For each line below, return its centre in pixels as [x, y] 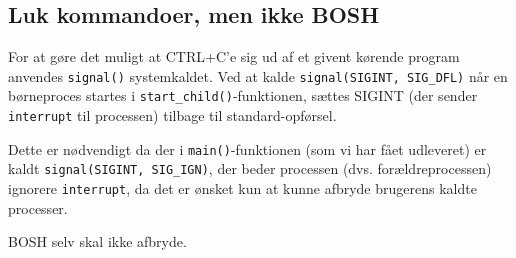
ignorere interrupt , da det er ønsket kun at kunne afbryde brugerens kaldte [242, 188]
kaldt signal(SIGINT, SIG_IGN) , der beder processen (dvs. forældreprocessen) [250, 168]
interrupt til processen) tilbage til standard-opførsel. [172, 115]
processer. [38, 207]
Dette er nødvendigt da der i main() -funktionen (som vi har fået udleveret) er [247, 148]
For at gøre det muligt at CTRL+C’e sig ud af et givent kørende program [234, 56]
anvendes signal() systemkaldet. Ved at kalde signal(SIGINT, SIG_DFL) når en [258, 75]
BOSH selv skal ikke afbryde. [97, 241]
